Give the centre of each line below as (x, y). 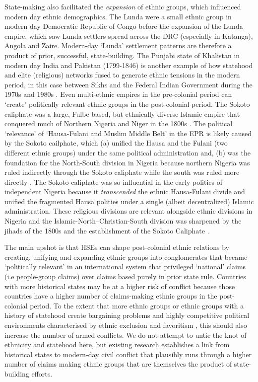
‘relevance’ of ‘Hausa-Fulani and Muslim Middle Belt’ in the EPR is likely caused (128, 133)
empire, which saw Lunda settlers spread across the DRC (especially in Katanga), (129, 36)
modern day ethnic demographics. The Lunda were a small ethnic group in (118, 16)
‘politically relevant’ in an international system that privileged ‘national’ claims (125, 267)
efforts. (42, 373)
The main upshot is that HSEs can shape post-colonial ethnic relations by (117, 247)
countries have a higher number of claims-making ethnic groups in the (111, 296)
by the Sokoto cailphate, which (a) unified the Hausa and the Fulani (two (116, 143)
